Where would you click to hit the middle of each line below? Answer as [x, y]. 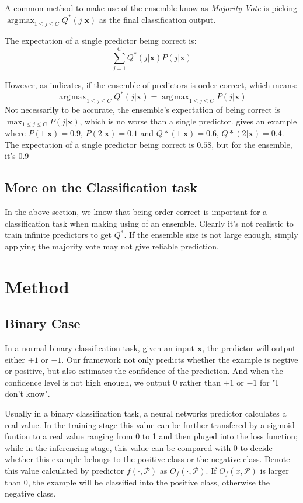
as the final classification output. [157, 19]
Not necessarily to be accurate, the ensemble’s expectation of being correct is [142, 109]
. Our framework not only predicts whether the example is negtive [180, 359]
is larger [274, 470]
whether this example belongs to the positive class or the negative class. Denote [147, 459]
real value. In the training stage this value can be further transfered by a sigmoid [150, 424]
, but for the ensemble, [252, 144]
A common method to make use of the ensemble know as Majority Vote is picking [151, 8]
